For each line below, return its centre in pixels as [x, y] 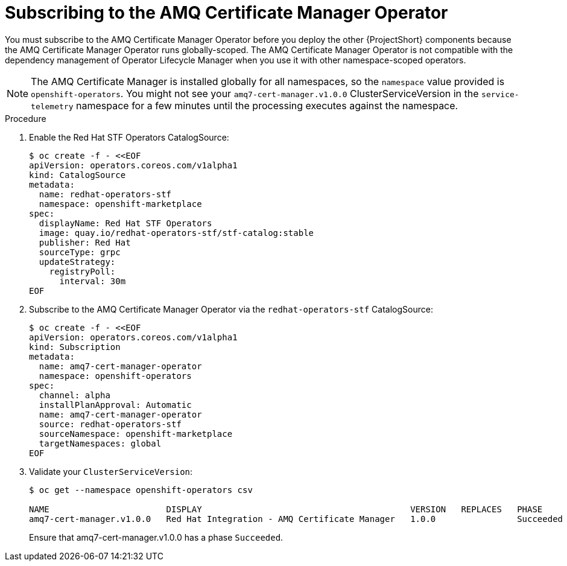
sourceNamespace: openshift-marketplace [136, 434]
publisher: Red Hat [85, 242]
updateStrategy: [77, 262]
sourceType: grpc [80, 252]
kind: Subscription [75, 347]
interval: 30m [93, 281]
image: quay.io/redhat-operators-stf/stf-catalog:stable [176, 233]
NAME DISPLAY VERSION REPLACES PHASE [286, 509]
